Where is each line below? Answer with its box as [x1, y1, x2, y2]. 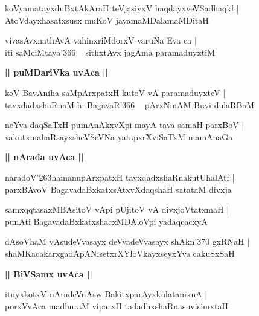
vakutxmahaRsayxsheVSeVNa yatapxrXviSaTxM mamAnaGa [5, 130, 233, 143]
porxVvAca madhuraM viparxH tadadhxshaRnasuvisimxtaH [5, 299, 229, 312]
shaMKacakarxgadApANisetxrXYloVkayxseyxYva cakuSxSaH [5, 247, 235, 259]
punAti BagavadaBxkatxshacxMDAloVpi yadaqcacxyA [5, 214, 208, 227]
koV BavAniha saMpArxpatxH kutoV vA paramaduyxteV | [5, 86, 226, 98]
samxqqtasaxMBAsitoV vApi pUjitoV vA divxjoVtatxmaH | [5, 203, 229, 216]
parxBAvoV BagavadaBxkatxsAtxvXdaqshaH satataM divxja [5, 182, 232, 195]
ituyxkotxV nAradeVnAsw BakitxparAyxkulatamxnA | [5, 288, 208, 300]
